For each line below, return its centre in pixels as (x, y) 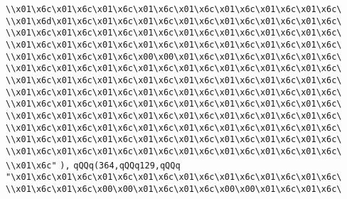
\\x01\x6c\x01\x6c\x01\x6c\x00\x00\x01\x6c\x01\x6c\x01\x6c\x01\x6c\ (174, 57)
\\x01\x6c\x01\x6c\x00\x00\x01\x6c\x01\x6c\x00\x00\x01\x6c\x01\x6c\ (174, 189)
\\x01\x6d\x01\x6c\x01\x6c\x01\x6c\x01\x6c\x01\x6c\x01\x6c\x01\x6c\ (174, 21)
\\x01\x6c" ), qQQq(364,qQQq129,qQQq (93, 165)
